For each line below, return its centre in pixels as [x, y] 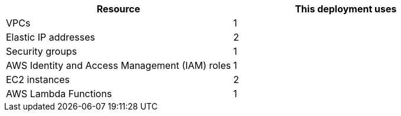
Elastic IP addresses [51, 37]
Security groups [42, 51]
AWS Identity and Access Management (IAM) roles [118, 65]
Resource [118, 9]
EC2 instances [38, 79]
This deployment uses [346, 9]
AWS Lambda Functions [59, 94]
